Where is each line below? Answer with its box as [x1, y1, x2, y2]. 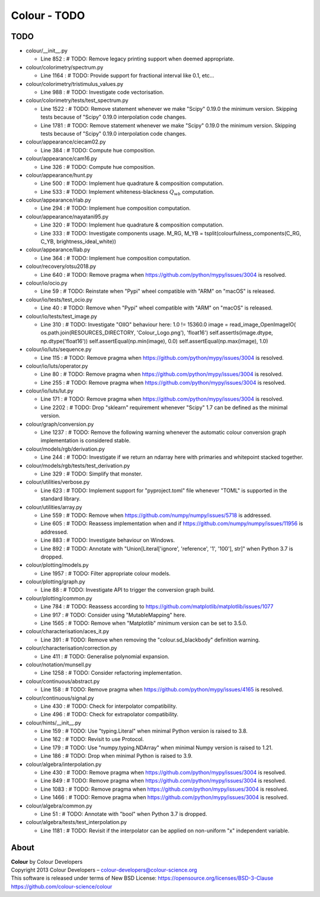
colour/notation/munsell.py [25, 661, 92, 668]
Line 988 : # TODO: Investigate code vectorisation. [40, 89, 164, 96]
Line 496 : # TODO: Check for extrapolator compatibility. [40, 711, 179, 718]
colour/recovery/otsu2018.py [25, 263, 97, 270]
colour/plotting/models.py [25, 561, 89, 569]
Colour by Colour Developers [11, 858, 83, 865]
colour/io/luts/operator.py [25, 362, 88, 369]
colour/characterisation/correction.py [25, 644, 117, 652]
